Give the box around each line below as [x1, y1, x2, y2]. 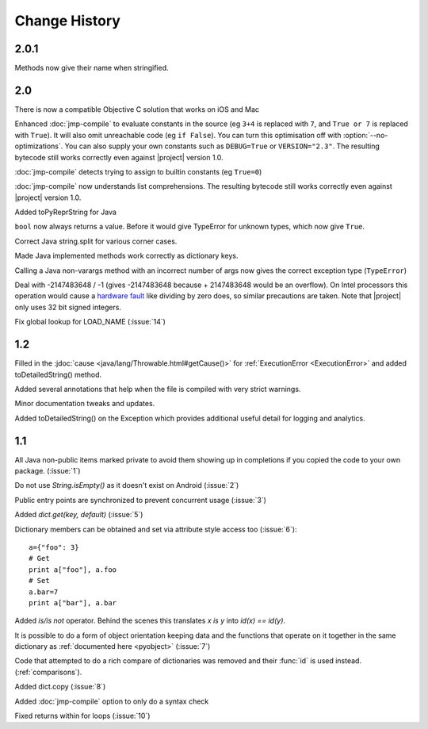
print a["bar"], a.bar [29, 598, 117, 607]
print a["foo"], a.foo [29, 565, 117, 574]
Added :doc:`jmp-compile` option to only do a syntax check [14, 696, 209, 706]
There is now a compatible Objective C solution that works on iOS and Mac [14, 104, 259, 114]
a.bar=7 [29, 587, 59, 597]
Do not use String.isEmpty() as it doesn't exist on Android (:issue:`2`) [14, 481, 239, 490]
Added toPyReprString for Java [14, 207, 117, 217]
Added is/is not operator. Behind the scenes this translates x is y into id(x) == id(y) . [14, 616, 285, 626]
